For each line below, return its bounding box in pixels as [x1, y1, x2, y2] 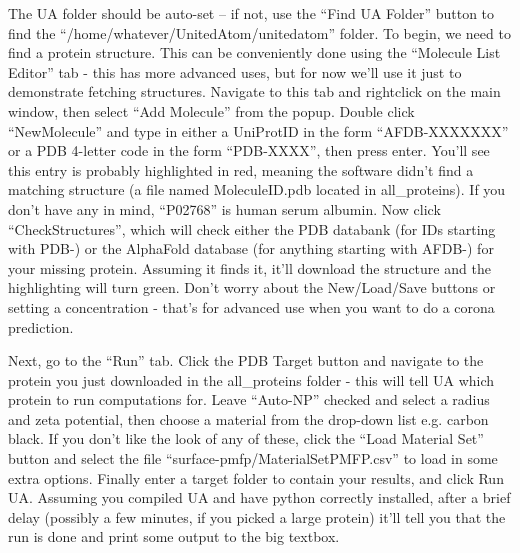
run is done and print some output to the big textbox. [8, 526, 340, 547]
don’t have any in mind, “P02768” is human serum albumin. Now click [8, 198, 441, 219]
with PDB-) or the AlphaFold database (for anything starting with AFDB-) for [8, 238, 494, 259]
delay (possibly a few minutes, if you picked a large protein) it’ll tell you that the [8, 506, 506, 527]
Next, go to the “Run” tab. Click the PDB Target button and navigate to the [8, 350, 484, 371]
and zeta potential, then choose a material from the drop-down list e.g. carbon [8, 408, 489, 429]
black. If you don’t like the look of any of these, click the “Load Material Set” [8, 428, 484, 449]
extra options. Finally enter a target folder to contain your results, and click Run [8, 467, 504, 488]
